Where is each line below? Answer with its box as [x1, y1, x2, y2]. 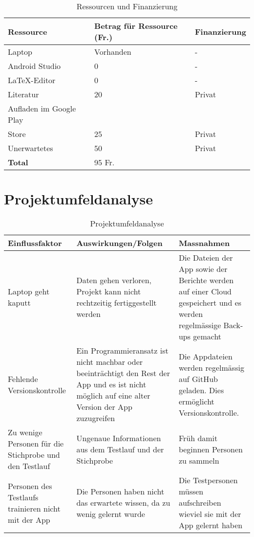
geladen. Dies [178, 384, 224, 396]
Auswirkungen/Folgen [76, 237, 163, 249]
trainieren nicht [8, 502, 61, 514]
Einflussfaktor [8, 237, 62, 249]
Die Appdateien [178, 350, 233, 362]
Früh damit [178, 432, 218, 444]
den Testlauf [8, 460, 50, 472]
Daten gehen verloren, [76, 274, 152, 286]
